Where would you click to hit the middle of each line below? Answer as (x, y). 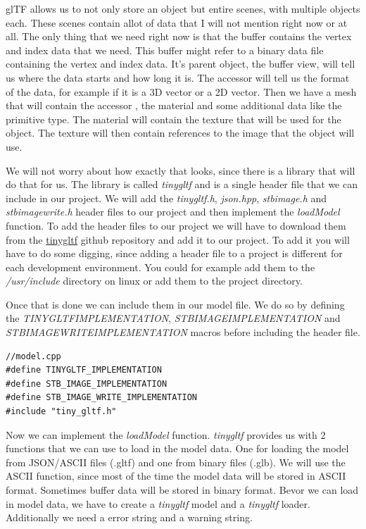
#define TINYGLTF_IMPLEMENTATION (84, 370)
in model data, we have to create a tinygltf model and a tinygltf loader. (158, 503)
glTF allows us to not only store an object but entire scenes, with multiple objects (183, 8)
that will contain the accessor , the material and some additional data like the (174, 105)
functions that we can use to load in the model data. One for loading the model (177, 448)
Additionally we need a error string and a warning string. (129, 517)
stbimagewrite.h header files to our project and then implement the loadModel (173, 212)
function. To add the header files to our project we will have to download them (176, 225)
